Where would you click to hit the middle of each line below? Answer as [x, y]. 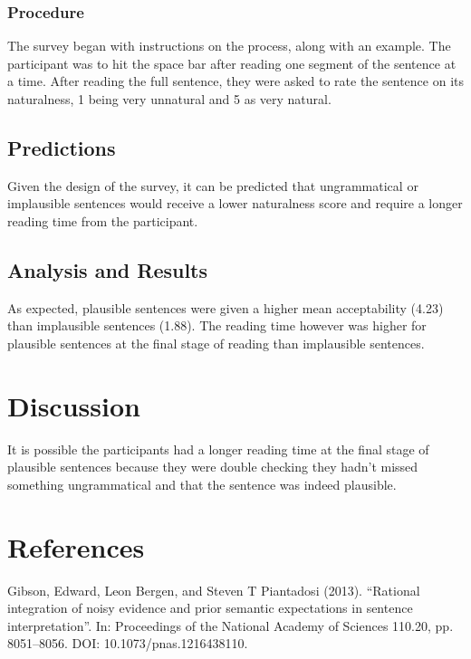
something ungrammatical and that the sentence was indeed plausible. [202, 484]
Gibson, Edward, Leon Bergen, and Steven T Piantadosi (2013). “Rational [214, 590]
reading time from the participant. [103, 220]
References [76, 546]
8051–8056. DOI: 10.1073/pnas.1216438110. [128, 643]
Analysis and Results [108, 269]
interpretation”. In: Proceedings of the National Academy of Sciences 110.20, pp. [231, 625]
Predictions [62, 147]
